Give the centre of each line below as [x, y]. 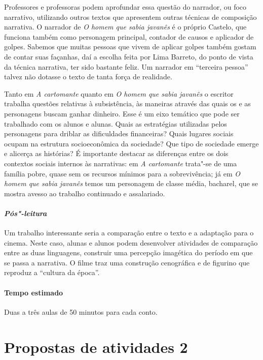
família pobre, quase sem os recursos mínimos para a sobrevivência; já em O [122, 173]
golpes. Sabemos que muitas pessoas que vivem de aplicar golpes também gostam [130, 47]
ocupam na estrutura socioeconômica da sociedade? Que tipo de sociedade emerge [131, 143]
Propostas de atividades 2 [96, 347]
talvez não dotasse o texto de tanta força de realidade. [88, 77]
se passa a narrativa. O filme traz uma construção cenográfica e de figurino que [127, 262]
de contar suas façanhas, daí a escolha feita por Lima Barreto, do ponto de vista [129, 56]
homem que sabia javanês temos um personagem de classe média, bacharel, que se [131, 183]
